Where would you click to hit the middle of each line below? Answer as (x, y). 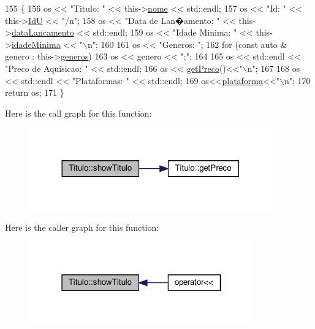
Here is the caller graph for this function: (82, 227)
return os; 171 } (35, 92)
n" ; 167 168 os (274, 68)
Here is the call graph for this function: (78, 113)
